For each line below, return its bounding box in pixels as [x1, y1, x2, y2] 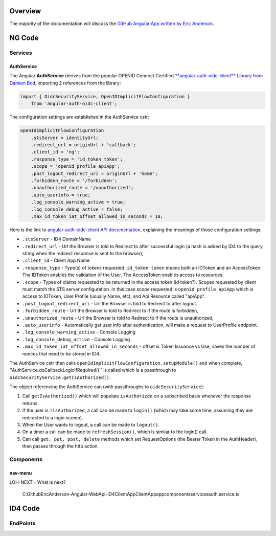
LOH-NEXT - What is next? [9, 479, 66, 485]
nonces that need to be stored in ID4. [22, 350, 101, 356]
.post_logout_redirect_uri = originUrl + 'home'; [31, 170, 158, 176]
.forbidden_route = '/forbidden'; [31, 177, 118, 184]
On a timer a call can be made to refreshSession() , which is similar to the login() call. [22, 429, 208, 435]
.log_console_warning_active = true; [31, 199, 126, 205]
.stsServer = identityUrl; [31, 135, 99, 141]
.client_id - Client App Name [22, 257, 90, 263]
